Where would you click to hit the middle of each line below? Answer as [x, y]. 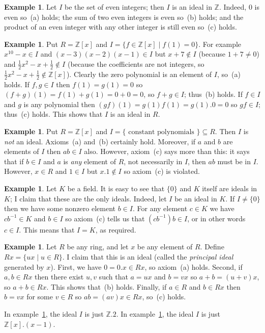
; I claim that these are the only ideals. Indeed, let [88, 198]
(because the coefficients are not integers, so [136, 63]
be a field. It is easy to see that [116, 188]
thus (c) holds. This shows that [53, 114]
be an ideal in [196, 198]
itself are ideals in [230, 188]
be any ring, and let [98, 247]
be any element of [165, 247]
